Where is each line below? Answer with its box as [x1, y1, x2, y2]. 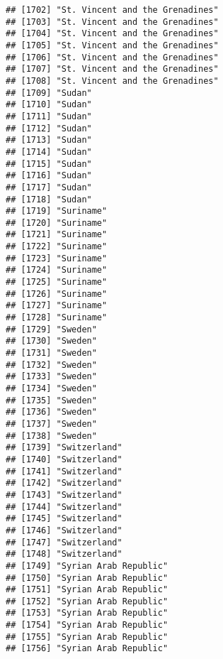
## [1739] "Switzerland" [6, 442, 122, 453]
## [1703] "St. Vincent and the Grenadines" [6, 16, 219, 27]
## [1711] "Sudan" [6, 111, 92, 121]
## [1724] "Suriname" [6, 265, 108, 276]
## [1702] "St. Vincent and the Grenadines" [6, 5, 219, 15]
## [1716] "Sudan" [6, 170, 92, 181]
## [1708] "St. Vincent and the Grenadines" [6, 75, 219, 86]
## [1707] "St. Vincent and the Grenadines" [6, 64, 219, 75]
